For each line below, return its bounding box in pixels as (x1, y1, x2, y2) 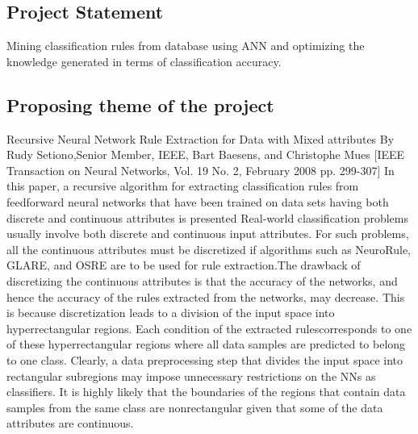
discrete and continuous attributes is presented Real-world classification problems (6, 209, 408, 226)
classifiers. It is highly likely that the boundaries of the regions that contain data (6, 383, 406, 400)
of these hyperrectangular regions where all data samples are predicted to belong (6, 336, 406, 353)
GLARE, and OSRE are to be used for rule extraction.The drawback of (6, 257, 361, 273)
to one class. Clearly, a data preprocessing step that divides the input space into (6, 351, 403, 368)
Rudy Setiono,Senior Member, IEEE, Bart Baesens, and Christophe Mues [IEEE (6, 146, 405, 163)
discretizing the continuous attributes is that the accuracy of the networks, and (6, 272, 398, 289)
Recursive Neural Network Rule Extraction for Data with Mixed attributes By (6, 130, 395, 147)
